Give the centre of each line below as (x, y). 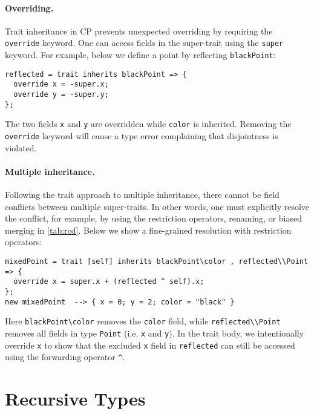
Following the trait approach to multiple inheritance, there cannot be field (142, 195)
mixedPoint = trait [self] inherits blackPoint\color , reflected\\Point (157, 261)
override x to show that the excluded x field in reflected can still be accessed (150, 345)
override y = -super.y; (61, 95)
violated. (21, 147)
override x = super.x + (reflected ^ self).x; (109, 282)
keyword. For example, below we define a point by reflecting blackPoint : (140, 55)
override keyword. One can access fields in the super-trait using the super (144, 43)
